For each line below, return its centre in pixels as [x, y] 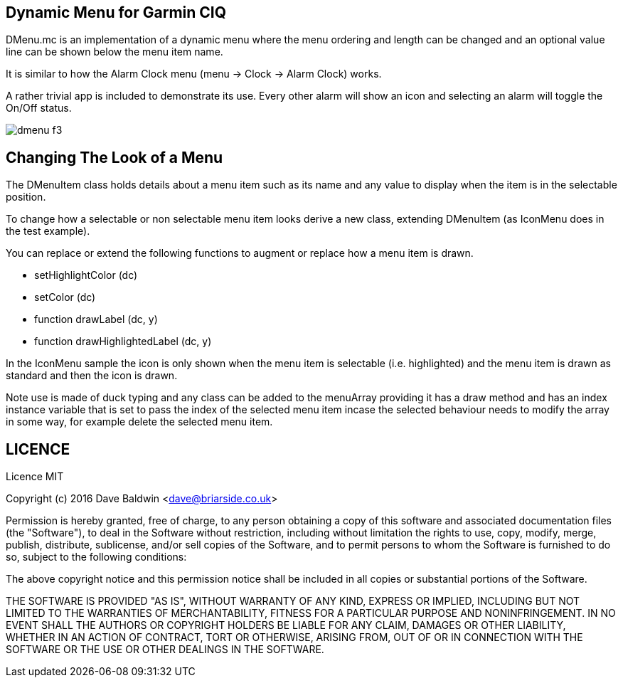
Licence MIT [35, 477]
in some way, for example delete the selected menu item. [139, 422]
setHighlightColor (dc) [86, 275]
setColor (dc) [65, 297]
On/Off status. [39, 108]
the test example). [48, 231]
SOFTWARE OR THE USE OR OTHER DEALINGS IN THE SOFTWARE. [165, 650]
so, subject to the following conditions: [96, 557]
